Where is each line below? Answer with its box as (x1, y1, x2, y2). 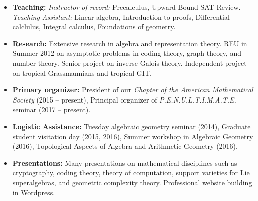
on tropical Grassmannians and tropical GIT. (12, 67, 152, 78)
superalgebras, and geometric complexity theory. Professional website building (12, 177, 252, 187)
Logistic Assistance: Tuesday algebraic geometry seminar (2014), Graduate (12, 121, 251, 131)
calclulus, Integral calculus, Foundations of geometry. (12, 21, 176, 32)
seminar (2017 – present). (12, 104, 91, 115)
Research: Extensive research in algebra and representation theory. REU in (12, 38, 247, 48)
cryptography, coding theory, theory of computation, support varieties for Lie (12, 167, 250, 178)
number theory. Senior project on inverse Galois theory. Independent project (12, 57, 247, 68)
